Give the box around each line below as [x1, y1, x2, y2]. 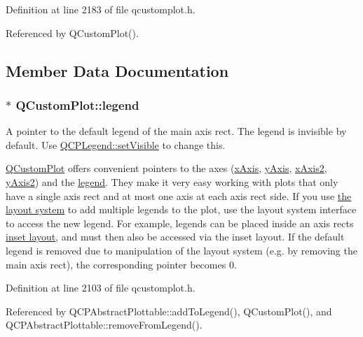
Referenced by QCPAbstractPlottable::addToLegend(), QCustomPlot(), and [6, 303, 332, 318]
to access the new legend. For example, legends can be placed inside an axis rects [6, 215, 354, 230]
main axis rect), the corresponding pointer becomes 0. [6, 257, 237, 271]
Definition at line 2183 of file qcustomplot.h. [6, 2, 196, 16]
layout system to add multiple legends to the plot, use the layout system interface [6, 202, 357, 217]
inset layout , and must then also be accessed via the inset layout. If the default [6, 229, 345, 244]
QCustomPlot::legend [15, 96, 139, 113]
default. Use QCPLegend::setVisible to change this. [6, 137, 226, 152]
